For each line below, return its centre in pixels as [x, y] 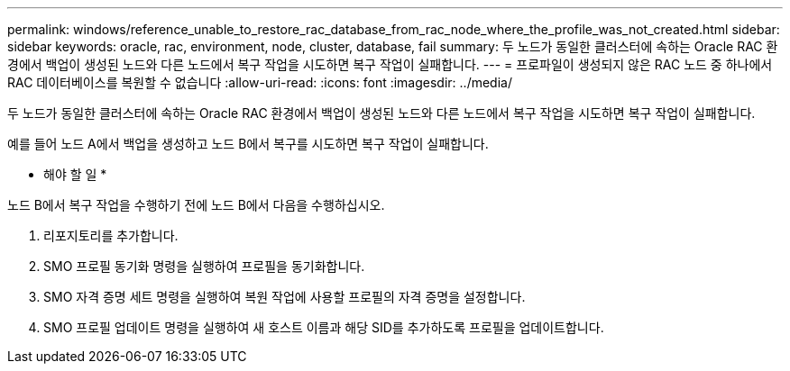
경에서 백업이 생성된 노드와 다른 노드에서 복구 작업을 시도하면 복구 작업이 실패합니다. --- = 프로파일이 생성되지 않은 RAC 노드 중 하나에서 [390, 64]
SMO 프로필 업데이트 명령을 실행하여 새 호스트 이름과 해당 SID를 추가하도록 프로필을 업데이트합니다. [324, 327]
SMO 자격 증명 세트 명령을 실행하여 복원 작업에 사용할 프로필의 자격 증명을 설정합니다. [285, 297]
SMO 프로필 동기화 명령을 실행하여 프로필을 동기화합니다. [204, 266]
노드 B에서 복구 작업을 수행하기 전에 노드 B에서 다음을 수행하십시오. [196, 205]
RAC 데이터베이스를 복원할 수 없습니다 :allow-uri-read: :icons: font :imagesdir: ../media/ [260, 82]
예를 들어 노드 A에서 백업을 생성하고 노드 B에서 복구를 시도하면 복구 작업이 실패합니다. [248, 144]
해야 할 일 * [75, 174]
